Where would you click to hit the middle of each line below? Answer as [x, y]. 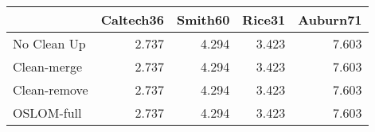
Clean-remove [51, 89]
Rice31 [264, 19]
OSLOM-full [47, 113]
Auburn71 [330, 19]
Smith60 [203, 19]
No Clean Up [49, 43]
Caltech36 [132, 19]
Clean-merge [48, 66]
